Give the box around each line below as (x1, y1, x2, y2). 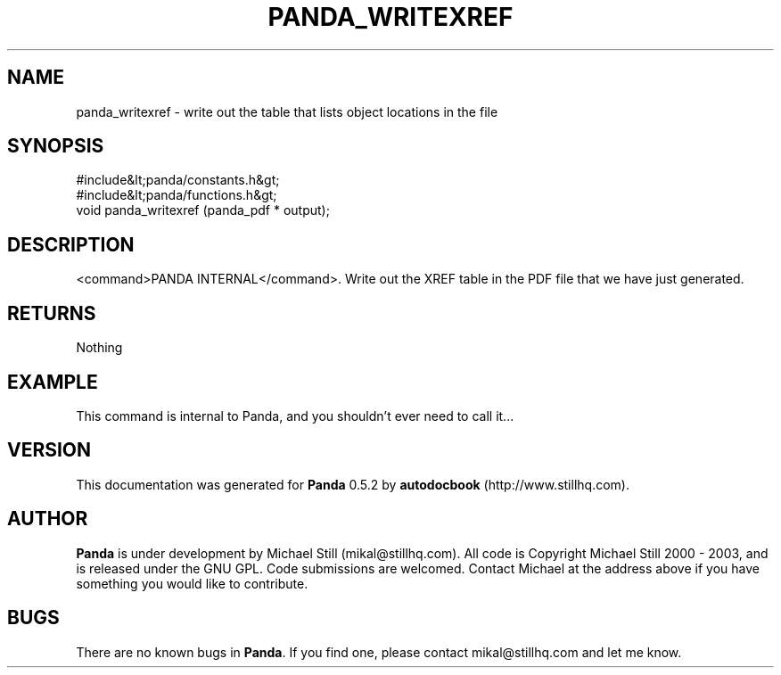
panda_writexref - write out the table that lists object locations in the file (76, 103, 498, 119)
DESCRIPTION (7, 233, 135, 256)
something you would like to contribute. (76, 575, 308, 591)
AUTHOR (7, 507, 88, 531)
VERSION (7, 439, 92, 462)
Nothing (76, 340, 123, 356)
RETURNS (7, 301, 96, 325)
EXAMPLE (7, 370, 98, 393)
